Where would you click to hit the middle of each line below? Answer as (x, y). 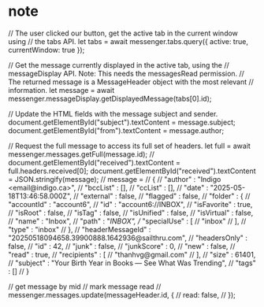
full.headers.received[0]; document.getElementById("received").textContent (132, 171)
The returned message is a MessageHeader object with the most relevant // (131, 82)
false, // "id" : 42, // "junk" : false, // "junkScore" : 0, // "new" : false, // (122, 246)
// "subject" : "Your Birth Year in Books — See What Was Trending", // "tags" (132, 263)
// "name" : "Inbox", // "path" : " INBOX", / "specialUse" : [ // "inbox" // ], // (127, 221)
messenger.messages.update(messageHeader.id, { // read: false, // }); (122, 294)
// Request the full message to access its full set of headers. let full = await (129, 146)
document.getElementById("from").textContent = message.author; (116, 130)
